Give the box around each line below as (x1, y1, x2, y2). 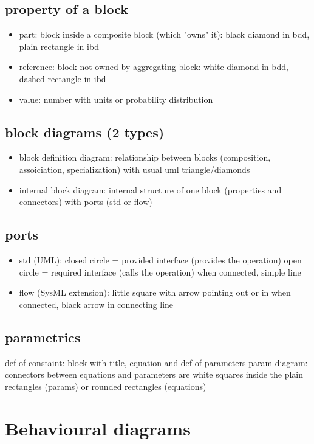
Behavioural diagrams (5, 415, 191, 440)
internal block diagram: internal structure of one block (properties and (19, 183, 282, 196)
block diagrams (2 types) (5, 122, 165, 141)
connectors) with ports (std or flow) (19, 195, 152, 208)
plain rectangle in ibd (19, 40, 99, 52)
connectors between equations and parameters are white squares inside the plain (5, 368, 304, 381)
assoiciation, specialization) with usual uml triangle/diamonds (19, 162, 250, 175)
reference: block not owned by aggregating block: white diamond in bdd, (19, 60, 288, 73)
